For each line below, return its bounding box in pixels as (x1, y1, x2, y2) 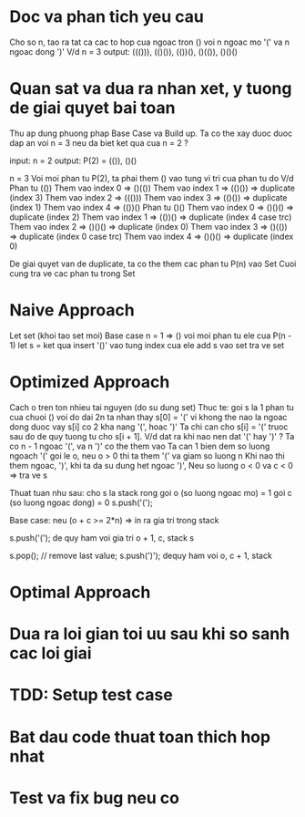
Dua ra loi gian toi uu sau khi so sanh (9, 624, 290, 645)
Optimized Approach (9, 372, 170, 392)
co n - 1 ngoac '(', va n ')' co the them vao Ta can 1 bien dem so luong (9, 440, 270, 451)
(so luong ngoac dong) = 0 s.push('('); (9, 497, 153, 508)
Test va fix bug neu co (9, 787, 180, 808)
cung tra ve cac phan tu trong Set (9, 267, 136, 279)
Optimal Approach (9, 582, 151, 603)
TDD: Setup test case (9, 685, 173, 706)
